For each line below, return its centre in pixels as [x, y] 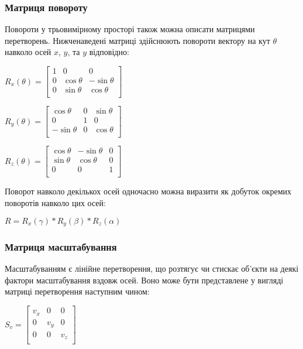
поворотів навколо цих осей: [55, 202]
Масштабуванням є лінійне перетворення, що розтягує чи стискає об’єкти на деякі [152, 268]
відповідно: [109, 52]
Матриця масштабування [61, 246]
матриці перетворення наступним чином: [77, 291]
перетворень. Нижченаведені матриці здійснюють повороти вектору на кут [137, 40]
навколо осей [28, 52]
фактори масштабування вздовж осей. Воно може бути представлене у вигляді [144, 280]
